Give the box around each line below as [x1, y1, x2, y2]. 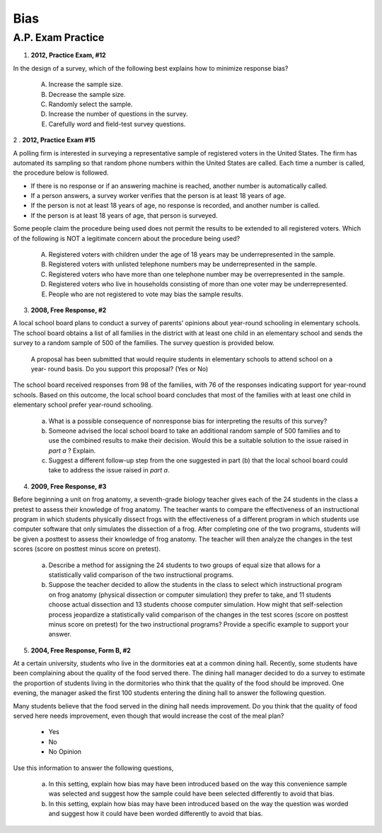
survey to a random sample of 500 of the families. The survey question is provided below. [13, 339, 275, 347]
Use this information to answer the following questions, [13, 764, 174, 772]
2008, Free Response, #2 [30, 305, 107, 314]
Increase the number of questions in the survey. [48, 110, 188, 118]
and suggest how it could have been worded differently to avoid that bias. [48, 810, 263, 818]
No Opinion [48, 747, 81, 756]
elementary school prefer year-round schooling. [13, 400, 154, 409]
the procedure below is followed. [13, 168, 109, 177]
